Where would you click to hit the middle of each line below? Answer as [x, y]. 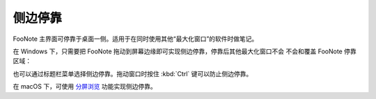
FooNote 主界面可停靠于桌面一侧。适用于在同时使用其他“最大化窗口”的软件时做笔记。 [135, 39]
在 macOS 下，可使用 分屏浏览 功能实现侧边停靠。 [85, 87]
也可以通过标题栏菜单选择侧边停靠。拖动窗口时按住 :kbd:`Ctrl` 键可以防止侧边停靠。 [133, 73]
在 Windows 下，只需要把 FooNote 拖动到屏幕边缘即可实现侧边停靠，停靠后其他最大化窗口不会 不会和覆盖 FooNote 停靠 [185, 51]
